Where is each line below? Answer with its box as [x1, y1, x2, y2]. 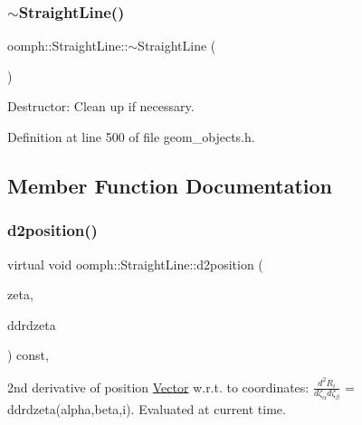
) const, [7, 345, 49, 364]
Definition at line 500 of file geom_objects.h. [7, 127, 255, 146]
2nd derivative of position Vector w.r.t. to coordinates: [7, 377, 310, 396]
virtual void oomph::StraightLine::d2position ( [7, 254, 263, 273]
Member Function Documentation [7, 171, 333, 199]
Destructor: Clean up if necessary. [7, 97, 195, 116]
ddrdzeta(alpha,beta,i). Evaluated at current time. [7, 400, 286, 419]
